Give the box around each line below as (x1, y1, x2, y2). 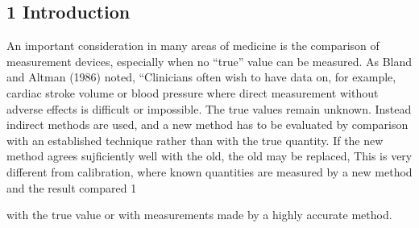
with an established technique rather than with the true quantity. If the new (6, 131, 384, 148)
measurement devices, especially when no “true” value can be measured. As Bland (6, 52, 413, 69)
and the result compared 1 (6, 179, 137, 196)
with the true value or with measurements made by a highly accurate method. (6, 206, 392, 223)
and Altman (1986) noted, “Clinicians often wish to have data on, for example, (6, 68, 396, 85)
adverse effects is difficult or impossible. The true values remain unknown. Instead (6, 100, 412, 117)
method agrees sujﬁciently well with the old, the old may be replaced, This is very (6, 147, 413, 164)
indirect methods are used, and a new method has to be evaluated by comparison (6, 116, 409, 133)
